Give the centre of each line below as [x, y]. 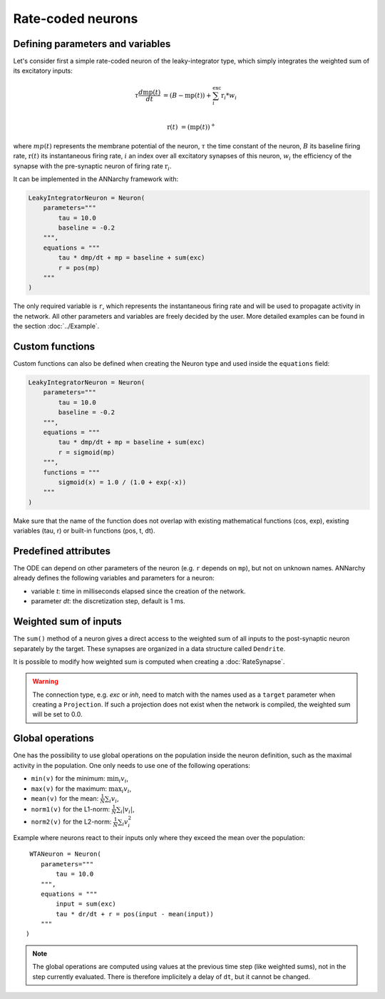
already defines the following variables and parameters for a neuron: [114, 578]
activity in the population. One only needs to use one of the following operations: [132, 765]
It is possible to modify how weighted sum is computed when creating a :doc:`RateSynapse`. [149, 661]
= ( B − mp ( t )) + [187, 95]
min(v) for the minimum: [68, 779]
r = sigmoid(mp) [87, 452]
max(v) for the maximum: [69, 789]
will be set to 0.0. [57, 714]
